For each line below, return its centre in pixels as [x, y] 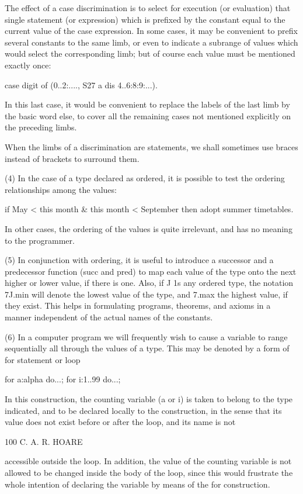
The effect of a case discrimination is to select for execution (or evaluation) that [148, 8]
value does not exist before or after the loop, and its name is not [120, 422]
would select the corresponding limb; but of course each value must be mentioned [150, 53]
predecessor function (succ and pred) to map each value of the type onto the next [151, 271]
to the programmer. [40, 240]
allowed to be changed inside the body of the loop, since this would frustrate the [149, 472]
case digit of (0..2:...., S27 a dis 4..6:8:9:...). [81, 84]
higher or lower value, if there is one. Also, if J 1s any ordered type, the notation [149, 283]
